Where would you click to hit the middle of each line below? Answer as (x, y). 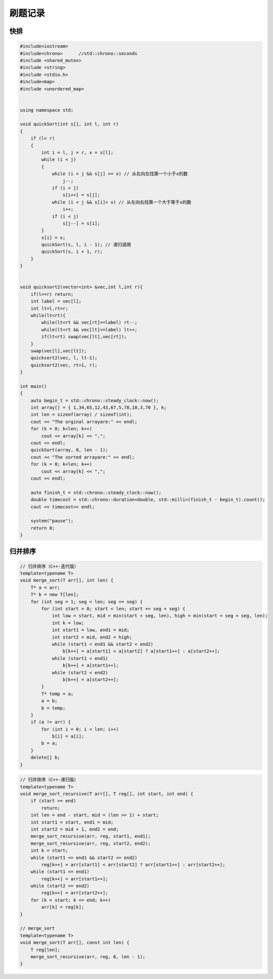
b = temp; (53, 708)
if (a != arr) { (51, 722)
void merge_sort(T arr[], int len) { (67, 580)
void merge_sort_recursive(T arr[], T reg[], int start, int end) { (107, 794)
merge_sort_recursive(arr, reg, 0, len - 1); (88, 956)
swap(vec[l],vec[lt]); (59, 351)
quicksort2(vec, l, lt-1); (64, 358)
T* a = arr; (45, 587)
